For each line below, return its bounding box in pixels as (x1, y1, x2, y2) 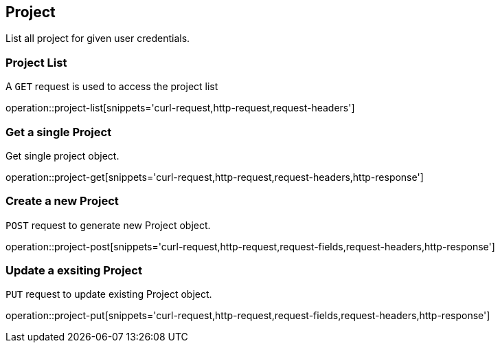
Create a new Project (5, 194, 119, 208)
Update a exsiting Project (5, 263, 142, 278)
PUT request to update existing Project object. (5, 288, 212, 301)
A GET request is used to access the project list (5, 80, 218, 93)
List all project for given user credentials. (5, 32, 190, 45)
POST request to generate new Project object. (5, 219, 211, 231)
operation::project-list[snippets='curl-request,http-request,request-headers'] (5, 102, 355, 114)
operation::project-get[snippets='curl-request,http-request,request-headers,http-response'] (5, 171, 424, 183)
